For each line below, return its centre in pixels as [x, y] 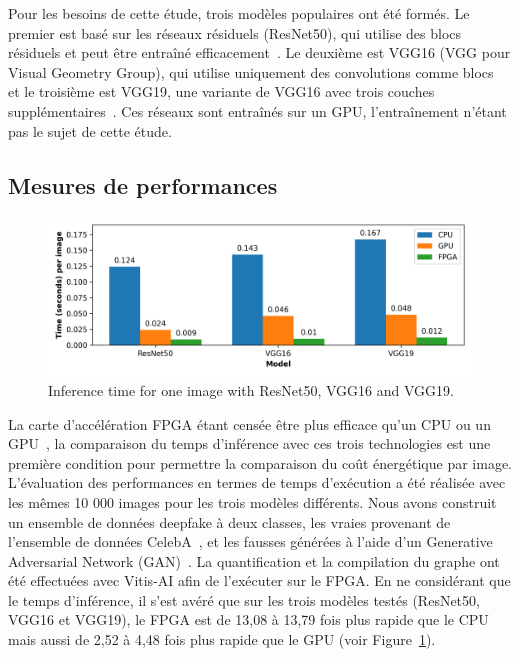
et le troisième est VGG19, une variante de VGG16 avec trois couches [221, 91]
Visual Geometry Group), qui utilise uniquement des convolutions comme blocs [251, 71]
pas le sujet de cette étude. [90, 130]
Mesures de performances [143, 184]
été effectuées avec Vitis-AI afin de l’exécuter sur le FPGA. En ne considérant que [259, 580]
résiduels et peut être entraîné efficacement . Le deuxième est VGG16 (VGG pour [259, 52]
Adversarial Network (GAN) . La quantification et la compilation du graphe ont [254, 560]
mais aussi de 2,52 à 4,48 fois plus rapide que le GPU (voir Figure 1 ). [222, 639]
